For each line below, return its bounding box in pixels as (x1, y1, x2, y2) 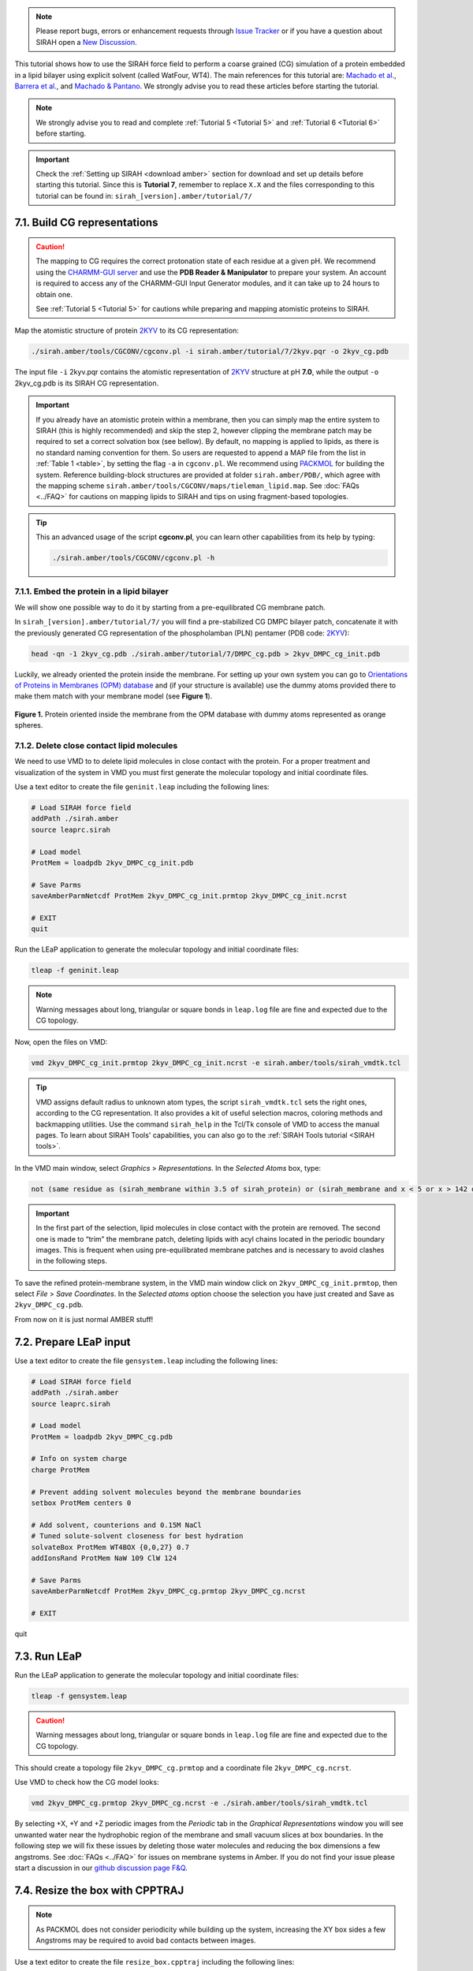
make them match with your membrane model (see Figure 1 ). (14, 691, 213, 701)
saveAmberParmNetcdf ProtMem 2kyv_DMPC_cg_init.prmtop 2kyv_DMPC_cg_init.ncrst (31, 892, 348, 900)
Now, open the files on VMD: (14, 1038, 108, 1047)
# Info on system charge (31, 1455, 128, 1463)
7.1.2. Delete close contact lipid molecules (14, 740, 178, 751)
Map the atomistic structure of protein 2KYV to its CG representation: (14, 326, 240, 335)
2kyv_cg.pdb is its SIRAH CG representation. (14, 378, 159, 388)
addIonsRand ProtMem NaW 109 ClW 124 (31, 1554, 177, 1563)
